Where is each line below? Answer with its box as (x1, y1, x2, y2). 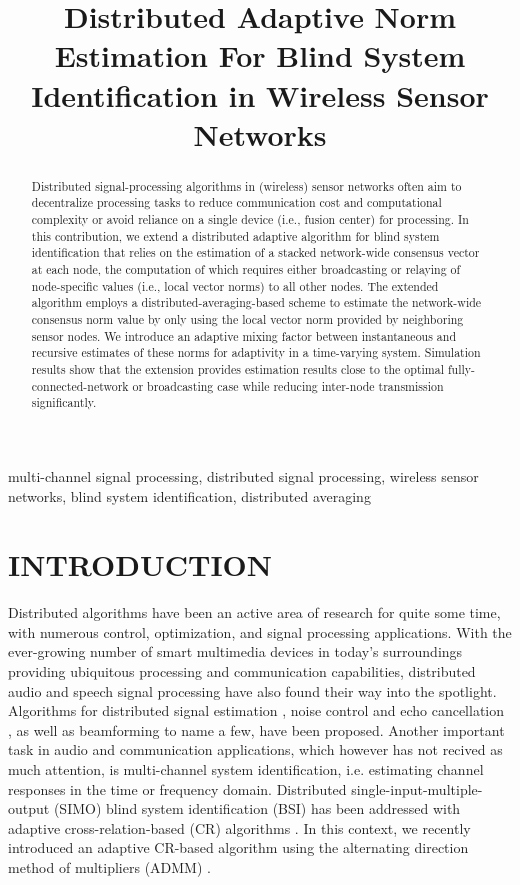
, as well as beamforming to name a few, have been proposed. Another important (8, 719, 505, 740)
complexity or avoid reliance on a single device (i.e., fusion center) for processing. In (31, 211, 469, 228)
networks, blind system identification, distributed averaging (8, 485, 371, 506)
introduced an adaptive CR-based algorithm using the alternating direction (8, 837, 469, 858)
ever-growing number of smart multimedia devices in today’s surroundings (8, 641, 463, 662)
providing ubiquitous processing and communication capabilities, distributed (8, 661, 476, 682)
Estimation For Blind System (54, 35, 466, 76)
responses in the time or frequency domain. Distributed (8, 778, 347, 799)
